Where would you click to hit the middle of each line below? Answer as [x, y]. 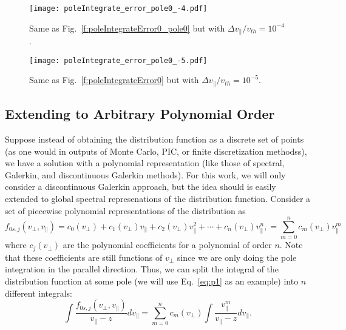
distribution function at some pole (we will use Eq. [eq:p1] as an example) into [152, 281]
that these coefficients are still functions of [84, 257]
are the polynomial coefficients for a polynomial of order [167, 245]
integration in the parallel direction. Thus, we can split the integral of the [142, 269]
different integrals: [39, 293]
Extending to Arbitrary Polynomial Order [140, 114]
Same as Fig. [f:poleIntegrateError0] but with [114, 80]
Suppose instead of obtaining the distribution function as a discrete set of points [154, 139]
